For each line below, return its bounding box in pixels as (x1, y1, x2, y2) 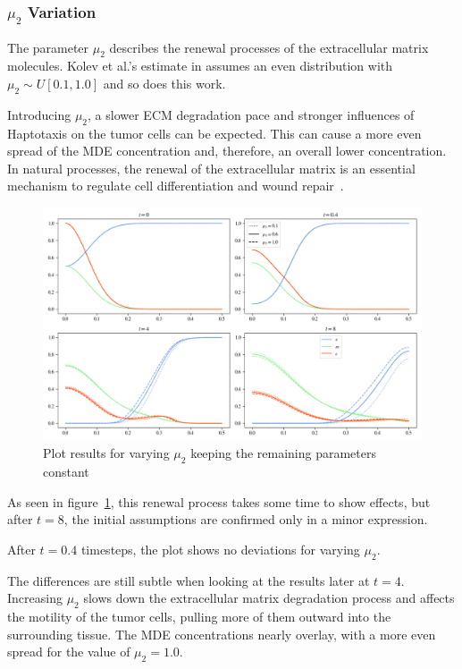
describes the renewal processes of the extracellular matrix (109, 38, 429, 56)
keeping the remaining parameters (190, 444, 376, 462)
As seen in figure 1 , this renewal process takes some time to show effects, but (7, 492, 431, 511)
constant (43, 462, 89, 481)
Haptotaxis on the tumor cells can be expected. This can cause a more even (7, 123, 422, 142)
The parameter (7, 38, 89, 56)
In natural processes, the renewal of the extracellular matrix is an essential (7, 158, 416, 177)
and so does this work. (103, 73, 226, 92)
